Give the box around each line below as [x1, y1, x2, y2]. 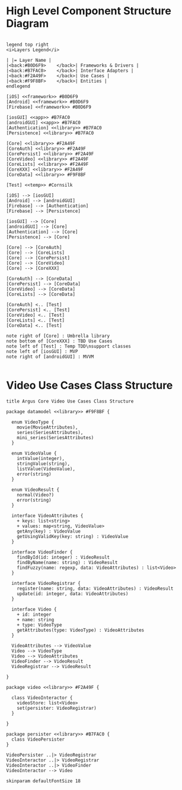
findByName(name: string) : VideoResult [17, 559, 118, 565]
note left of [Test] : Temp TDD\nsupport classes [6, 343, 132, 349]
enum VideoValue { [11, 450, 58, 456]
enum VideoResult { [11, 486, 60, 493]
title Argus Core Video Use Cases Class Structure [6, 398, 134, 404]
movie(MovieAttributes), [17, 424, 78, 430]
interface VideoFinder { [11, 549, 73, 555]
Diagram [6, 17, 49, 30]
